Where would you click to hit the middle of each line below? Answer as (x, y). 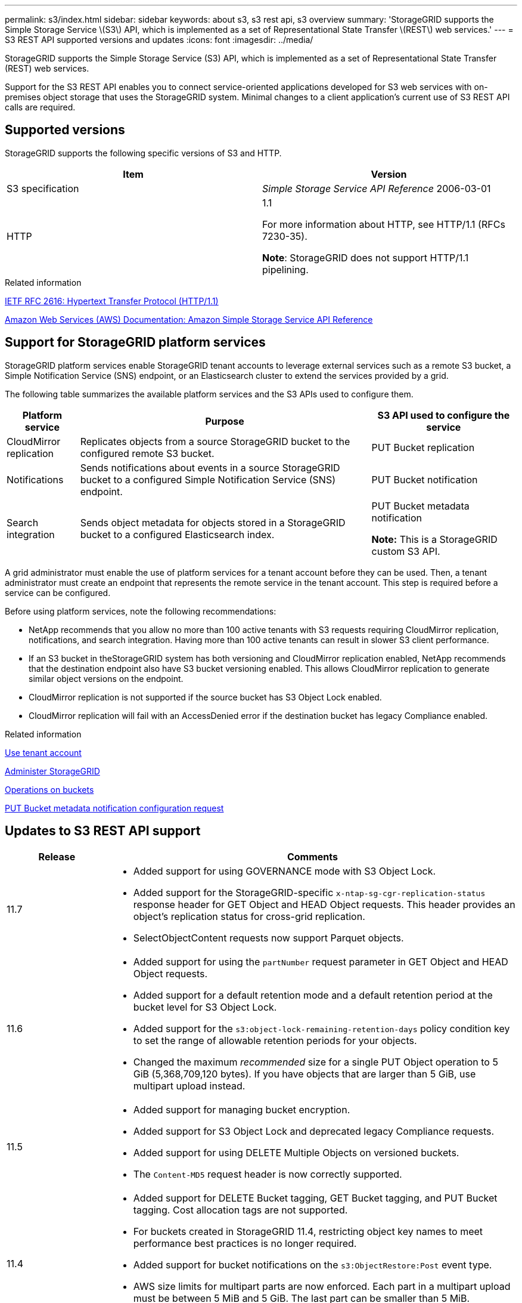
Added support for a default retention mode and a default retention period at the (313, 995)
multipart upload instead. (189, 1086)
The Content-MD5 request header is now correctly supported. (268, 1174)
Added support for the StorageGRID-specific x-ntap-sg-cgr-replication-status (309, 892)
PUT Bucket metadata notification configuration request (114, 808)
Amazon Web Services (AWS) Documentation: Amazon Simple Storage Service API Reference (189, 319)
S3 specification (43, 188)
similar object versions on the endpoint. (106, 678)
